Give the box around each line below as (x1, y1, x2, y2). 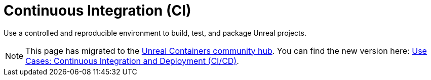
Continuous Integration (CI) (4, 2, 191, 19)
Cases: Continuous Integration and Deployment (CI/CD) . (25, 55, 239, 66)
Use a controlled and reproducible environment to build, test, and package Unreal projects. (4, 28, 306, 37)
